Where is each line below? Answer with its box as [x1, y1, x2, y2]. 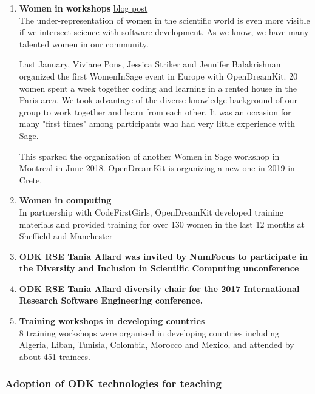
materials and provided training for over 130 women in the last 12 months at [19, 217, 305, 230]
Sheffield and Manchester [19, 229, 113, 242]
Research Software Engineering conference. [19, 294, 203, 307]
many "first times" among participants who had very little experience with [19, 117, 295, 130]
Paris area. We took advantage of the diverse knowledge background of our [19, 93, 298, 106]
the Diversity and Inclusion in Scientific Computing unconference [19, 262, 299, 274]
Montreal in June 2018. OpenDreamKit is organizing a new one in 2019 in [19, 161, 295, 174]
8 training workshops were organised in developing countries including [19, 326, 280, 339]
